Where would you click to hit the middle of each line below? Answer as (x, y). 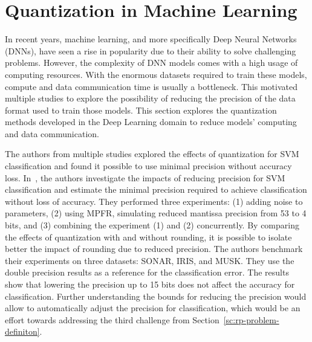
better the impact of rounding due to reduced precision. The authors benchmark (154, 249)
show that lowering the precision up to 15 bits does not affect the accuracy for (150, 284)
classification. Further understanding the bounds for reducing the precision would (156, 296)
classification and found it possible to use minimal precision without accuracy (148, 166)
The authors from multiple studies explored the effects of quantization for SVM (152, 154)
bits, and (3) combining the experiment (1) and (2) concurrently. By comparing (152, 225)
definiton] (22, 331)
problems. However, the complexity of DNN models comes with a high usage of (151, 63)
